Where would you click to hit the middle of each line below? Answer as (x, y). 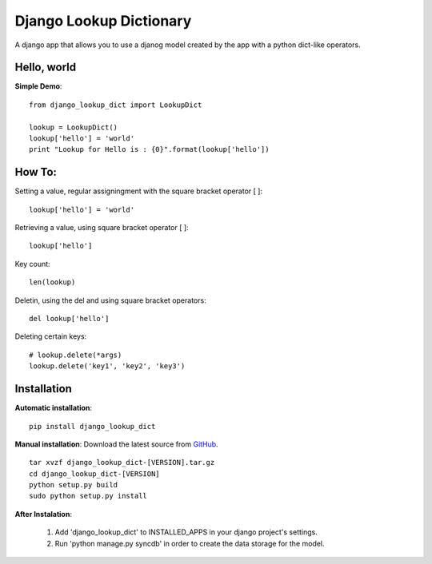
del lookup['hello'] (69, 319)
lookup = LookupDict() (74, 127)
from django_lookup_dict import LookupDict (116, 105)
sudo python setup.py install (88, 496)
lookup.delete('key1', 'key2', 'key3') (107, 366)
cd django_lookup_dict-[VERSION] (94, 474)
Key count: (33, 264)
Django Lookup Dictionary (103, 21)
